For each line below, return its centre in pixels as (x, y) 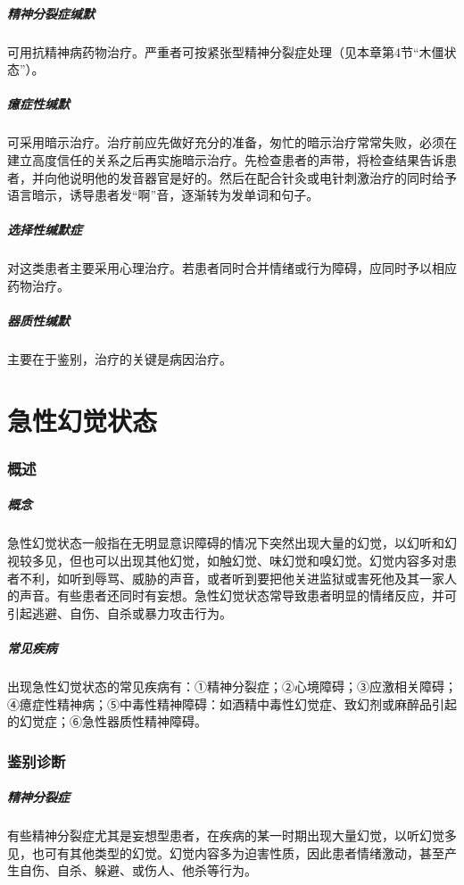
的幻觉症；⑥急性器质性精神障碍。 (107, 721)
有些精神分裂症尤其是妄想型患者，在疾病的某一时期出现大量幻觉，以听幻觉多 (232, 835)
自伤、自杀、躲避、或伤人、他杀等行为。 (138, 870)
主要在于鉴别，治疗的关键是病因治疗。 (120, 359)
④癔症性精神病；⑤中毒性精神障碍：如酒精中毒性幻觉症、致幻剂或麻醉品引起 (232, 703)
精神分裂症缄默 (51, 13)
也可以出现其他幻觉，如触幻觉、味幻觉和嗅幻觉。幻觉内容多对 (263, 560)
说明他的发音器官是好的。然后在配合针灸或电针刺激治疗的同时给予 (263, 177)
